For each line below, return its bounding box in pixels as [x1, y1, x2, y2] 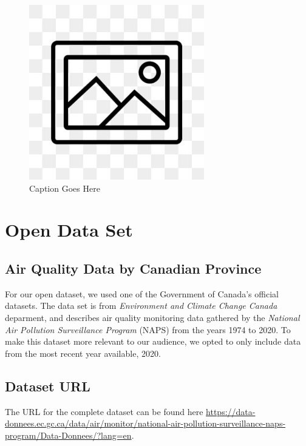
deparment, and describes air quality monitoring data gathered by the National [5, 311, 300, 323]
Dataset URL [5, 376, 90, 395]
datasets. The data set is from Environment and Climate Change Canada [5, 299, 277, 312]
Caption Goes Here [29, 181, 100, 194]
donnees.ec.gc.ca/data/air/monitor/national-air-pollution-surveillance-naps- [5, 417, 286, 430]
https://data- [206, 405, 256, 417]
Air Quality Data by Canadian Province [5, 258, 262, 277]
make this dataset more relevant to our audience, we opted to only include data [5, 335, 301, 348]
